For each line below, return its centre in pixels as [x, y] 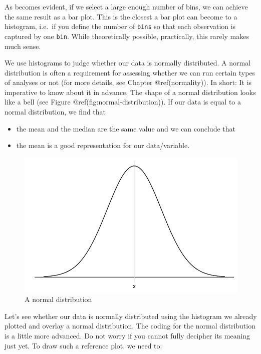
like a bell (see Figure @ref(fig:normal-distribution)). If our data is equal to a [123, 102]
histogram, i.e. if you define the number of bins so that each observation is [120, 26]
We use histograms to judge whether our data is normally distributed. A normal [128, 63]
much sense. [23, 46]
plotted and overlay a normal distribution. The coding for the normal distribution [130, 326]
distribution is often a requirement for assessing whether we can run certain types [130, 72]
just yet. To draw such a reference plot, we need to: [83, 345]
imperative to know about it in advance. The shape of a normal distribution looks [130, 92]
